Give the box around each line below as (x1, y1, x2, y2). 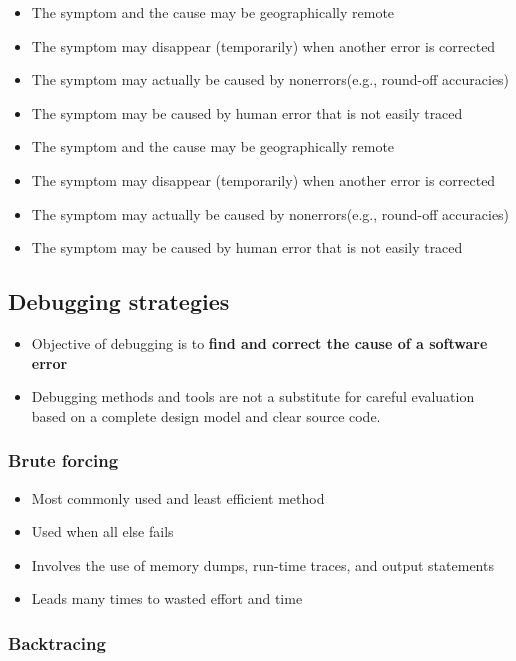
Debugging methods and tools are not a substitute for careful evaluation (31, 386, 475, 407)
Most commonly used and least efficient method (31, 487, 325, 508)
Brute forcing (8, 448, 119, 473)
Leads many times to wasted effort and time (31, 588, 303, 609)
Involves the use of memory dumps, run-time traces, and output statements (31, 554, 494, 575)
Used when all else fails (31, 521, 174, 542)
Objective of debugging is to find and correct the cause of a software (31, 332, 488, 353)
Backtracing (8, 630, 106, 655)
